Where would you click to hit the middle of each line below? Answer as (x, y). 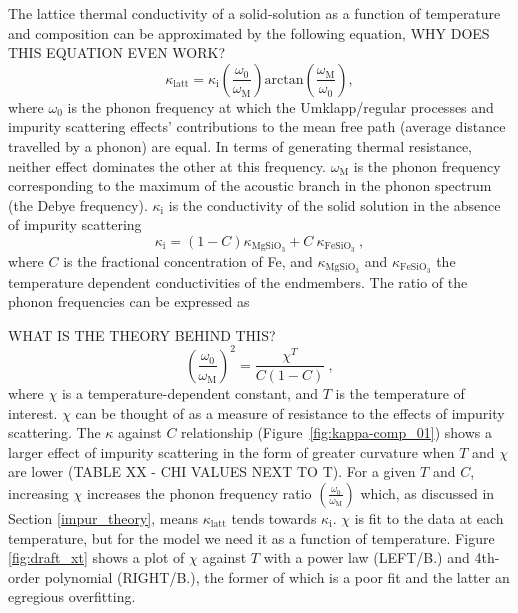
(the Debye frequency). (78, 204)
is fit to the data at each (429, 517)
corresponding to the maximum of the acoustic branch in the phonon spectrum (250, 185)
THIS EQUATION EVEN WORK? (117, 52)
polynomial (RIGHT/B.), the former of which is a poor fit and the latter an (277, 576)
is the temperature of (400, 392)
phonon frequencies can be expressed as (129, 301)
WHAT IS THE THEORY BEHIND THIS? (142, 334)
